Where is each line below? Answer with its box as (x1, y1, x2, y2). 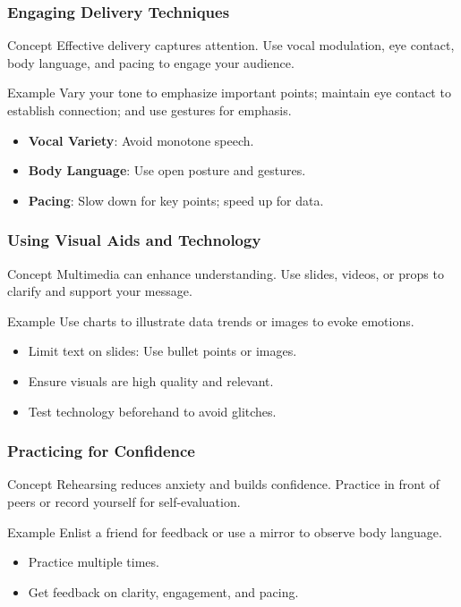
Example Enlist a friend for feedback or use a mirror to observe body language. (7, 522, 442, 541)
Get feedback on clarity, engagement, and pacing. (28, 582, 299, 601)
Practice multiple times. (28, 552, 159, 571)
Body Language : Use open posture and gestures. (28, 161, 306, 180)
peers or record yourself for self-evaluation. (7, 492, 241, 510)
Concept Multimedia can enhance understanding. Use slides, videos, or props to (7, 264, 444, 282)
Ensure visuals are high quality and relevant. (28, 371, 274, 390)
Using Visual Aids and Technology (7, 229, 261, 251)
